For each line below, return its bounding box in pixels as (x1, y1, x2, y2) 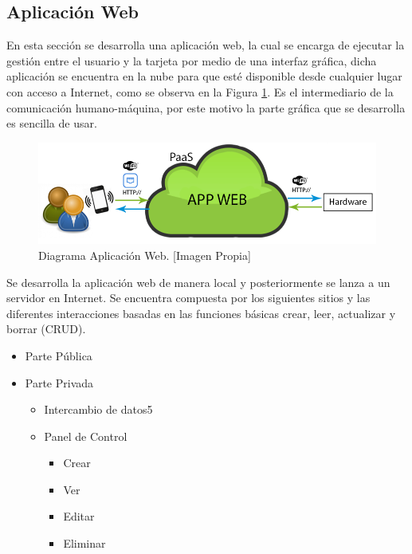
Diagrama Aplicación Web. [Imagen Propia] (38, 246, 251, 263)
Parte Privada (25, 374, 94, 391)
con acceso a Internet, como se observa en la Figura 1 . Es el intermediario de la (6, 83, 394, 100)
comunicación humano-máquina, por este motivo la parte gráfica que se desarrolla (6, 99, 406, 116)
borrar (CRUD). (6, 320, 86, 337)
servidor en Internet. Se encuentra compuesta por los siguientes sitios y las (6, 289, 371, 306)
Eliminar (63, 535, 106, 552)
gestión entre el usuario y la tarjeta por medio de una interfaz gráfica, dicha (6, 52, 377, 69)
